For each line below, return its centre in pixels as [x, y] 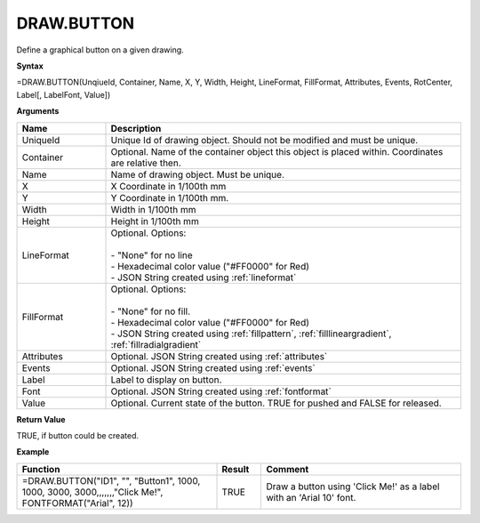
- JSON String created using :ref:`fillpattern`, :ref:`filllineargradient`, [251, 334]
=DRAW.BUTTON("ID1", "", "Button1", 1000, [111, 480]
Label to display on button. [166, 380]
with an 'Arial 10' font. [311, 497]
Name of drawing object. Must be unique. [197, 174]
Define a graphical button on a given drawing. [100, 50]
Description [136, 128]
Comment [288, 469]
